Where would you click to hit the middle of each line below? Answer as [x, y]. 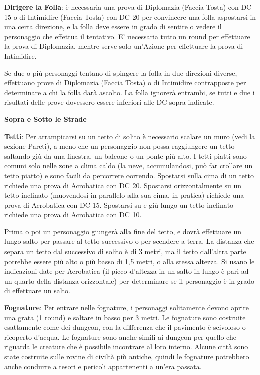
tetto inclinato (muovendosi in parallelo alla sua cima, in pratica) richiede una [124, 195]
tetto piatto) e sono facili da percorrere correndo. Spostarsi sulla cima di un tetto [129, 175]
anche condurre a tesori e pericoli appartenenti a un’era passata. [103, 366]
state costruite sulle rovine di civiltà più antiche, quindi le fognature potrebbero [127, 356]
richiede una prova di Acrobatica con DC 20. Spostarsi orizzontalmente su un [123, 185]
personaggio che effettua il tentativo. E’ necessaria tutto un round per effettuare [127, 36]
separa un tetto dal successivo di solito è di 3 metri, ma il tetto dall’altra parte [125, 251]
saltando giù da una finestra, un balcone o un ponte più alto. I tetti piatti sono [125, 155]
